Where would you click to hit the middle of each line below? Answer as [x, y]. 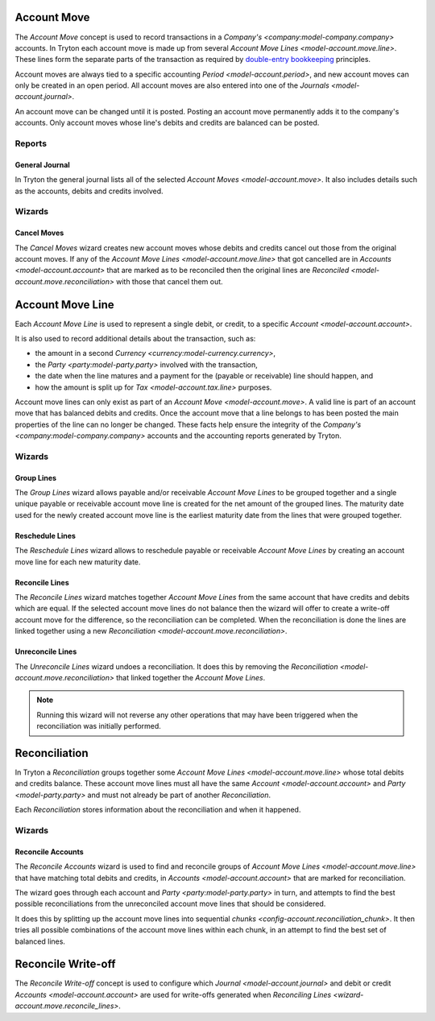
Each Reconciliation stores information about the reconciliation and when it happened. [158, 810]
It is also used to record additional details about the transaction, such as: [135, 339]
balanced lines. [40, 941]
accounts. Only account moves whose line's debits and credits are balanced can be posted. [167, 123]
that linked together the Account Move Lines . [191, 678]
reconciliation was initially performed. [99, 726]
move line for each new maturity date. [78, 562]
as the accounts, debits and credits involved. [89, 191]
